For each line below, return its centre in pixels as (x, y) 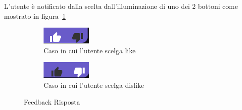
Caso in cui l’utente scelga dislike (94, 85)
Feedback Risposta (52, 101)
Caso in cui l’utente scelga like (90, 50)
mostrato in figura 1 (35, 16)
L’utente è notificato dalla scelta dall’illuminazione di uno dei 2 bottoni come (121, 6)
